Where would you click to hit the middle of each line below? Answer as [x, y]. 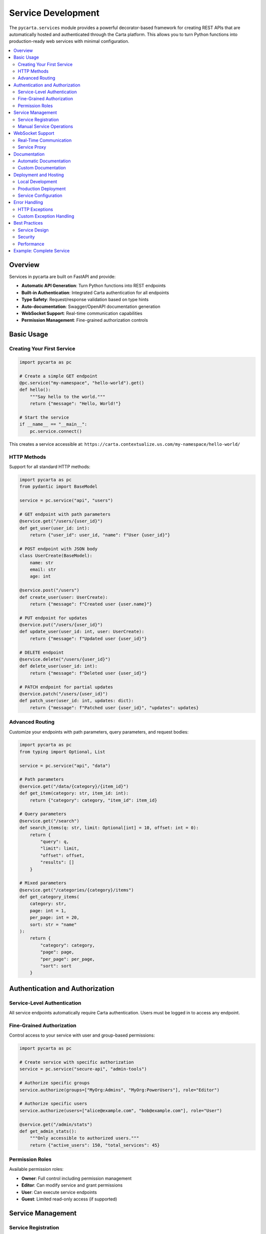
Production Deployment [42, 189]
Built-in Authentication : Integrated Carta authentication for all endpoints [95, 292]
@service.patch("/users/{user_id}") [64, 694]
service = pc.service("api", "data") [65, 766]
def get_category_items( [50, 897]
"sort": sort [56, 966]
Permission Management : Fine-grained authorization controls [85, 320]
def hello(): [35, 390]
